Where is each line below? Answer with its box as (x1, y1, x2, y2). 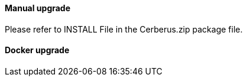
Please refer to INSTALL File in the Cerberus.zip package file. (5, 24, 243, 34)
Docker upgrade (5, 45, 70, 56)
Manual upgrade (5, 3, 71, 13)
